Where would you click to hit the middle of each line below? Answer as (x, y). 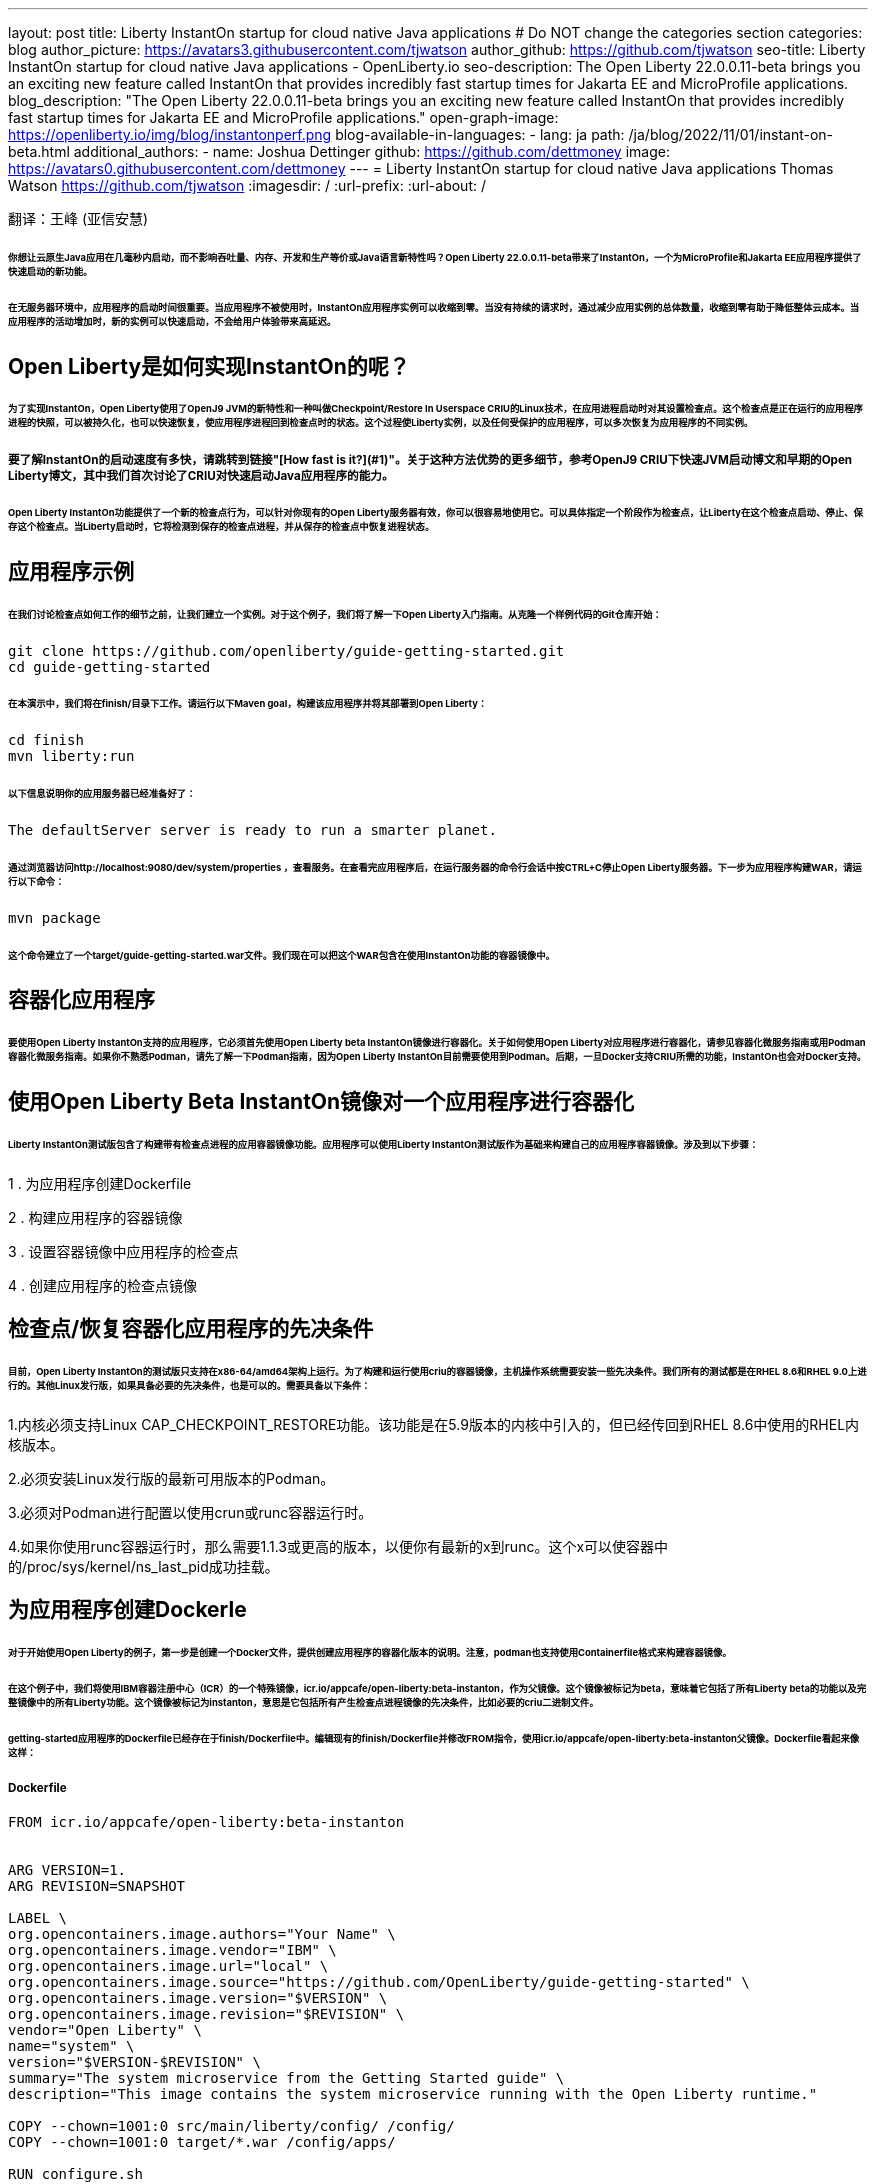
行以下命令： (36, 881)
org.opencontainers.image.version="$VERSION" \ (198, 1998)
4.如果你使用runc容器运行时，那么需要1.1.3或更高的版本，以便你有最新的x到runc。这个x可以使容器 (331, 1546)
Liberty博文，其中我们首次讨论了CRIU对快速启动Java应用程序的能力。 (201, 476)
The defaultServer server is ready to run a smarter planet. (252, 829)
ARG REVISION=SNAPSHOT (97, 1886)
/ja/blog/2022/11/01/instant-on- (731, 134)
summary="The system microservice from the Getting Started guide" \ (286, 2078)
